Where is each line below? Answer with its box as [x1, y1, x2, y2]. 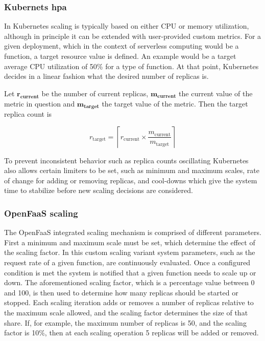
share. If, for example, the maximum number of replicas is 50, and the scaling [4, 317, 247, 328]
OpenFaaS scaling [4, 206, 78, 219]
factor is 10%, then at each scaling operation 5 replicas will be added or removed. [4, 327, 259, 338]
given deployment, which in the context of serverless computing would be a [4, 40, 239, 51]
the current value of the [179, 88, 253, 98]
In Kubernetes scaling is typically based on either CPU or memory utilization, [4, 20, 249, 31]
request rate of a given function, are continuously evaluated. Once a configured [4, 257, 251, 267]
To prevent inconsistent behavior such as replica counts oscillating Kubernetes [4, 155, 249, 165]
